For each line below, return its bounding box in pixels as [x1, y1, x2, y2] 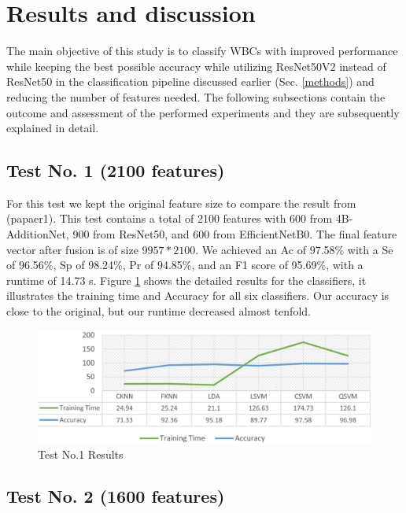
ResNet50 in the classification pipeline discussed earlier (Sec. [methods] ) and [6, 73, 375, 90]
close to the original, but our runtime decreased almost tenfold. [6, 303, 311, 319]
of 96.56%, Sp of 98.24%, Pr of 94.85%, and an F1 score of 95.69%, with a [6, 256, 364, 273]
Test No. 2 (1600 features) [6, 484, 225, 508]
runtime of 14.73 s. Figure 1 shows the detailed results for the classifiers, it [6, 271, 367, 288]
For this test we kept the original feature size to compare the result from [6, 194, 356, 211]
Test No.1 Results [38, 445, 124, 462]
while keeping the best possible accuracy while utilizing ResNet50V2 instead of [6, 57, 386, 74]
